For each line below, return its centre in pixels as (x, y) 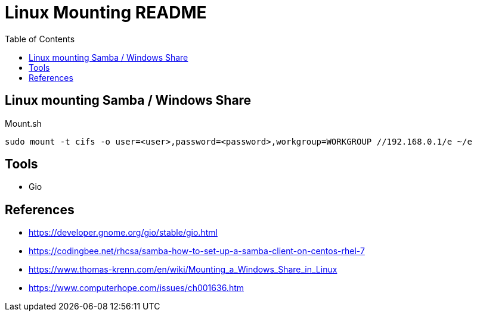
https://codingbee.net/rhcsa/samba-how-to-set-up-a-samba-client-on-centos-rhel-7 (197, 251)
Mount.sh (23, 123)
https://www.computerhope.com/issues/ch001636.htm (137, 288)
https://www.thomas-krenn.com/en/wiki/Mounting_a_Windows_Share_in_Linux (183, 270)
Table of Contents (40, 39)
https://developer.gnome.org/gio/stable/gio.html (123, 233)
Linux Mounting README (106, 12)
